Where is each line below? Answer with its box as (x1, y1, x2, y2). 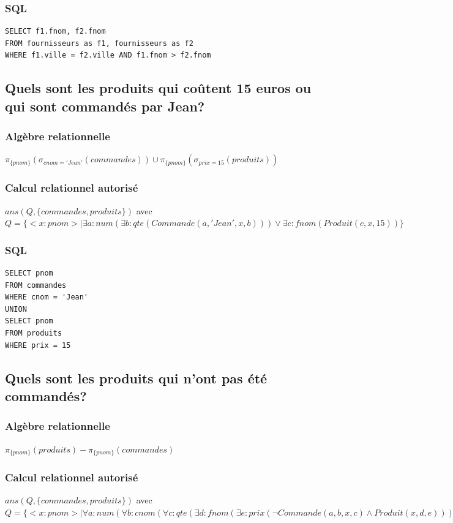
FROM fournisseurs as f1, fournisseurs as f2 (5, 39, 193, 48)
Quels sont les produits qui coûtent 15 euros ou (5, 78, 312, 97)
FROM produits (5, 328, 62, 337)
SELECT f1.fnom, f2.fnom (5, 27, 106, 36)
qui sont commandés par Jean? (5, 96, 205, 115)
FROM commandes (5, 280, 67, 290)
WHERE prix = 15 (5, 341, 71, 350)
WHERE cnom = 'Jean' (5, 293, 89, 302)
